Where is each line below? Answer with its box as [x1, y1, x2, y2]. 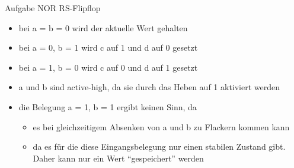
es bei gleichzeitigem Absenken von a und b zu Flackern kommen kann [33, 120, 290, 133]
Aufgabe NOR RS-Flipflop [5, 2, 101, 14]
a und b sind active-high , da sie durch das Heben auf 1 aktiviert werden [18, 81, 280, 93]
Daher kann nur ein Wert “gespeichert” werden [33, 151, 204, 164]
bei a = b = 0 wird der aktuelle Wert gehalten [18, 21, 188, 34]
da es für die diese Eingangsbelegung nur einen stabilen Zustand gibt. [33, 140, 286, 153]
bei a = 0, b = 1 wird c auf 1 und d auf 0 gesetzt [18, 41, 198, 54]
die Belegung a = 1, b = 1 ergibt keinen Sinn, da [18, 100, 197, 113]
